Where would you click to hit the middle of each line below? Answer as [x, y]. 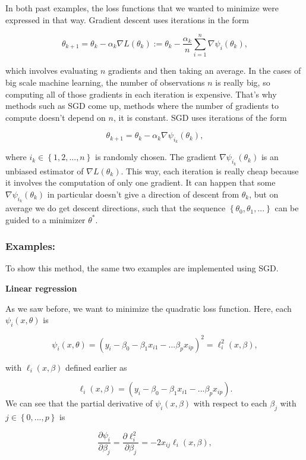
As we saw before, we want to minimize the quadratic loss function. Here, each [149, 308]
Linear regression [41, 288]
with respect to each [230, 403]
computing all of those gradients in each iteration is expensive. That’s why [141, 94]
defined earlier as [96, 367]
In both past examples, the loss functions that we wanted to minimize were [142, 8]
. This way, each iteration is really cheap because [210, 170]
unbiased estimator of [45, 170]
